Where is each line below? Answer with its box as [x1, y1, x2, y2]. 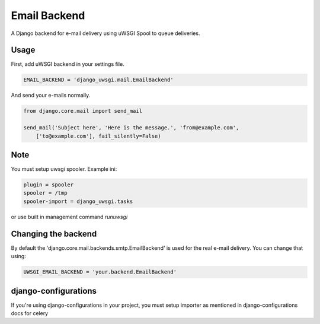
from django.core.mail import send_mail [23, 107, 142, 115]
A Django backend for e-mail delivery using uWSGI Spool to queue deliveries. [11, 30, 200, 37]
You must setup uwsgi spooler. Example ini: [11, 166, 117, 173]
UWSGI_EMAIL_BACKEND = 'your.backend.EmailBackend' [23, 269, 177, 275]
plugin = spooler [23, 182, 74, 188]
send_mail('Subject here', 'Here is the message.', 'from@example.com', [23, 125, 239, 131]
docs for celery [11, 310, 49, 317]
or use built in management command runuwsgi [11, 213, 128, 220]
